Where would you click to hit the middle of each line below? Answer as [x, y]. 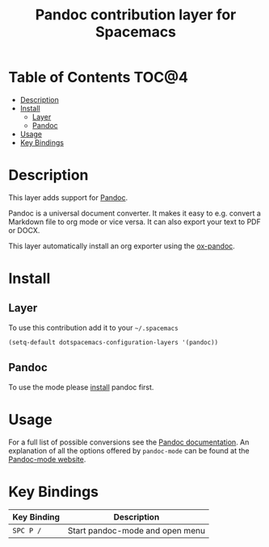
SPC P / [27, 531]
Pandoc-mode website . [47, 459]
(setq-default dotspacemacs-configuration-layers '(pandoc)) [113, 342]
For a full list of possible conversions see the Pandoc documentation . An [129, 442]
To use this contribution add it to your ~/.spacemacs [94, 328]
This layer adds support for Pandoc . [68, 197]
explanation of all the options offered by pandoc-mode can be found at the [129, 450]
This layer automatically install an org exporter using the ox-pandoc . [122, 246]
